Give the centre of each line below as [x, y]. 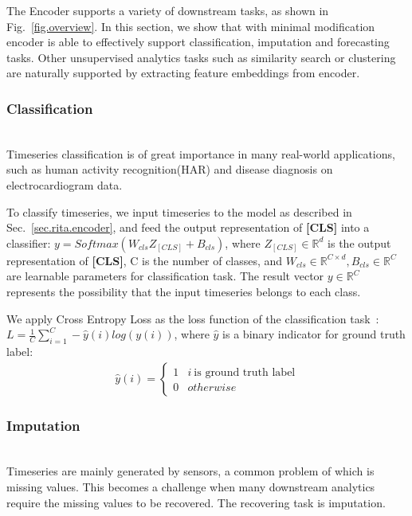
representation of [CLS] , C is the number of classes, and [145, 260]
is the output [359, 242]
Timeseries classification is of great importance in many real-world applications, [201, 153]
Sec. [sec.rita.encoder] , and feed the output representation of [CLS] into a [188, 227]
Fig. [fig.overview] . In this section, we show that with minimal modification [191, 26]
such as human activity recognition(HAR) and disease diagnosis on [170, 169]
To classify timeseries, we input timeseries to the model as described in [179, 211]
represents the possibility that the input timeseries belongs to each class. [184, 291]
